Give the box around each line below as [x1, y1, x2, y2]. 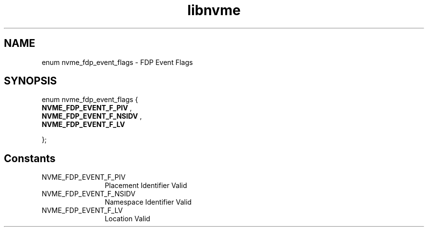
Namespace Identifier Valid [105, 198, 192, 207]
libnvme [187, 2, 241, 19]
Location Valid [105, 214, 150, 223]
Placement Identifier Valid [105, 181, 187, 190]
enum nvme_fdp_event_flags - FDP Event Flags [42, 58, 193, 66]
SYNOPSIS [4, 75, 57, 87]
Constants [4, 152, 56, 165]
